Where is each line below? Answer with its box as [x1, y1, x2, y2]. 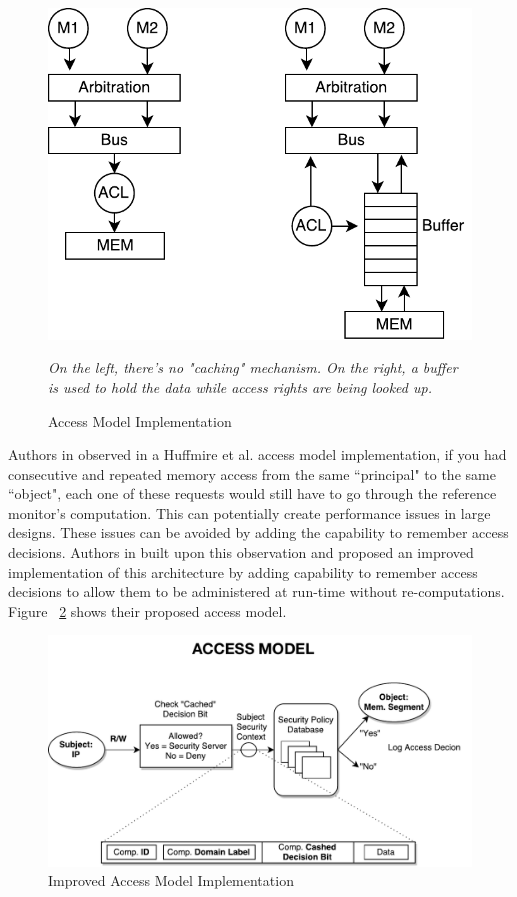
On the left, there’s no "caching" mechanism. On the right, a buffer [48, 357, 458, 378]
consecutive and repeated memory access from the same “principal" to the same [8, 463, 496, 484]
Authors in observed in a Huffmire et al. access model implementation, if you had [8, 444, 507, 465]
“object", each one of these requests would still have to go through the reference [8, 483, 497, 504]
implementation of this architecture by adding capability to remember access [8, 561, 478, 582]
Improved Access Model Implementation [48, 870, 294, 891]
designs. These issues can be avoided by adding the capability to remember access [8, 522, 509, 543]
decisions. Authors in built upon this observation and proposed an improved [8, 542, 474, 563]
